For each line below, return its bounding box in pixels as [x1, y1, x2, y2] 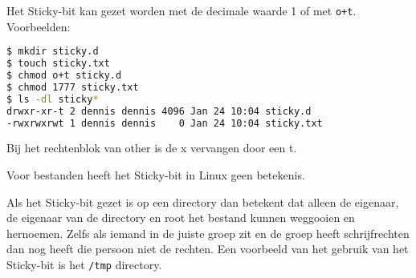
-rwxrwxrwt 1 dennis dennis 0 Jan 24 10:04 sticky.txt [6, 117, 323, 129]
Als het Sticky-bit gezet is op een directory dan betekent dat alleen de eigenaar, [6, 193, 399, 210]
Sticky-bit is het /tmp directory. [6, 256, 162, 272]
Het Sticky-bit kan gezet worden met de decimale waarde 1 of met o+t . [6, 2, 357, 18]
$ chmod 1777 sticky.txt [6, 81, 139, 93]
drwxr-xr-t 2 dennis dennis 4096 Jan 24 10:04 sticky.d [6, 105, 312, 117]
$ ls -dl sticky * [6, 93, 99, 105]
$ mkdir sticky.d [6, 46, 99, 58]
